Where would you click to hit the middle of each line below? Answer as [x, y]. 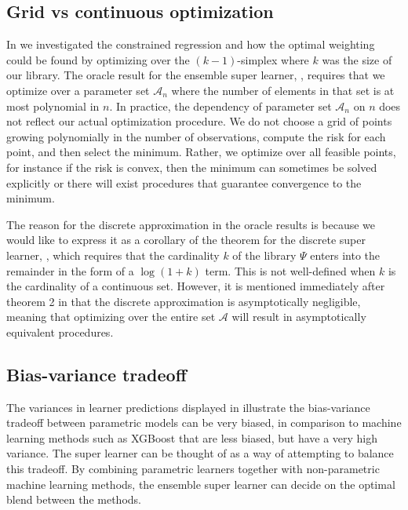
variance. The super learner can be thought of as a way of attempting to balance [200, 453]
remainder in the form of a [70, 270]
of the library [264, 255]
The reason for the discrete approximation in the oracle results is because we [191, 224]
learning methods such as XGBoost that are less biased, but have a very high [192, 437]
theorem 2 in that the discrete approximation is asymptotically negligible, [184, 301]
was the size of [357, 59]
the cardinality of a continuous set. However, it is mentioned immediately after [196, 286]
